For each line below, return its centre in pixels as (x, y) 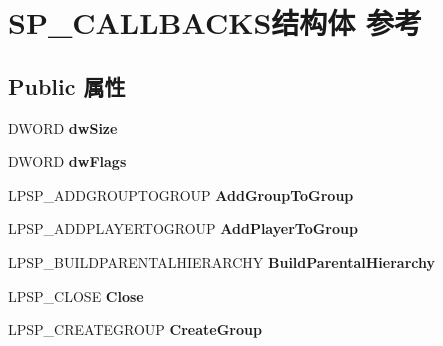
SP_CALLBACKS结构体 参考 (215, 22)
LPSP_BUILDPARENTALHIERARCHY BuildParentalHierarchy (221, 261)
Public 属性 (67, 85)
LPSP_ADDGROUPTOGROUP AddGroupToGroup (181, 194)
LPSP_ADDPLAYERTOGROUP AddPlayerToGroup (183, 228)
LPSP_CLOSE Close (76, 295)
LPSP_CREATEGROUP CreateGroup (135, 329)
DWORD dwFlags (67, 161)
